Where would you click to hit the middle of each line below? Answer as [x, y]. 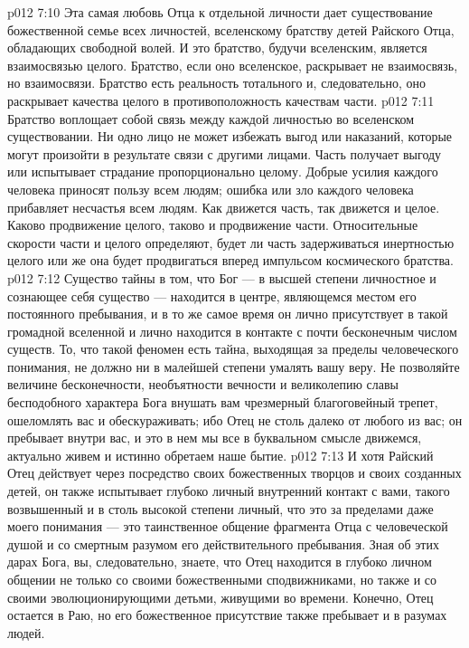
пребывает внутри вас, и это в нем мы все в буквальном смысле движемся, [215, 438]
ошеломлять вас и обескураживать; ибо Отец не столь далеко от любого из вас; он [235, 419]
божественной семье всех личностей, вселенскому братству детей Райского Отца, [231, 29]
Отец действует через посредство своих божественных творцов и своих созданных [234, 473]
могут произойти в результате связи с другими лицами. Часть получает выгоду [225, 153]
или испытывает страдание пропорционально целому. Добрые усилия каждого [223, 172]
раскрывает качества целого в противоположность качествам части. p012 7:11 [221, 100]
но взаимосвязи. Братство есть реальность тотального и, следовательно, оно [217, 83]
